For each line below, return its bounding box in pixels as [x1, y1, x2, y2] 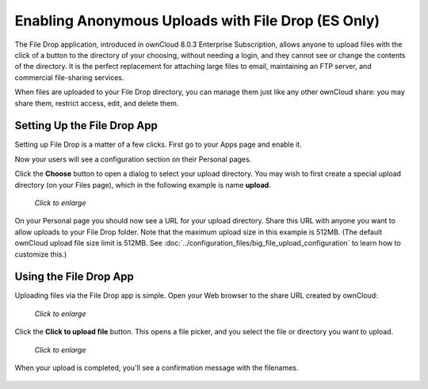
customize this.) [14, 250, 67, 259]
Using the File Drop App [14, 270, 135, 284]
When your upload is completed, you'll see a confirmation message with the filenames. [14, 363, 299, 372]
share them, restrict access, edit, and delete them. [14, 98, 179, 108]
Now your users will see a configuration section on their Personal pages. [14, 154, 252, 164]
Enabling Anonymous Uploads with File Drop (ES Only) [14, 12, 380, 29]
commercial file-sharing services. [14, 72, 124, 82]
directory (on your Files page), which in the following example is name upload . [14, 180, 271, 189]
